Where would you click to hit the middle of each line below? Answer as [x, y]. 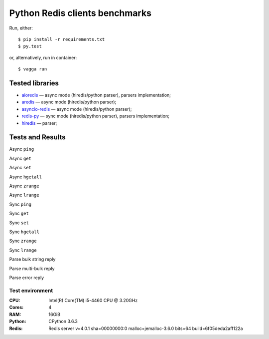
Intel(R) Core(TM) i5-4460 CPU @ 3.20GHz [93, 301]
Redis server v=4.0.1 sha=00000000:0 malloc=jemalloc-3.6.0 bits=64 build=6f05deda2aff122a [146, 328]
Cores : [16, 308]
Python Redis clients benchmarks [80, 13]
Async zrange [24, 186]
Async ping [22, 149]
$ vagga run [33, 69]
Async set [20, 168]
